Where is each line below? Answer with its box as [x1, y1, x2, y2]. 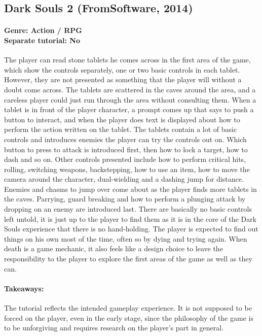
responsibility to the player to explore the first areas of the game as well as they [4, 253, 252, 264]
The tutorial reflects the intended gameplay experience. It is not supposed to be [4, 303, 252, 313]
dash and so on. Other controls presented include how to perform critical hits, [4, 154, 246, 164]
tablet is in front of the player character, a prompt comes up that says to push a [4, 104, 254, 115]
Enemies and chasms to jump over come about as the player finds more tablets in [4, 183, 257, 194]
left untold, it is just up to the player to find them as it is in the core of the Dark [4, 213, 257, 224]
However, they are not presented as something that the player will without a [4, 74, 242, 85]
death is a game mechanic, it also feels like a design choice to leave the [4, 243, 223, 254]
